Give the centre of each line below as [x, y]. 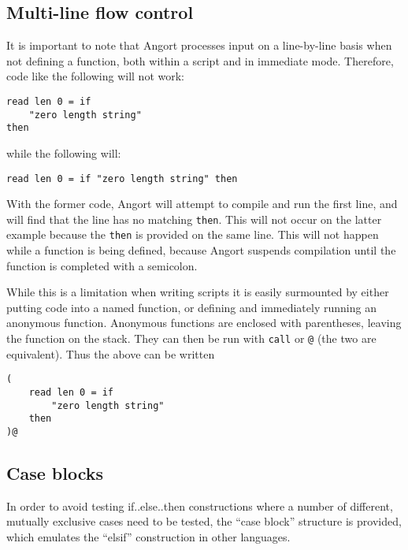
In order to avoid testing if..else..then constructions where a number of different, [200, 505]
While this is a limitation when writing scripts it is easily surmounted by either [198, 292]
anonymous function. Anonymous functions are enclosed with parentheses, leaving [204, 323]
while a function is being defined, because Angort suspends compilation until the [201, 250]
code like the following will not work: [95, 76]
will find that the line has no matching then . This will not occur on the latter [194, 219]
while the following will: [64, 152]
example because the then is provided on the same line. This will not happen [193, 234]
